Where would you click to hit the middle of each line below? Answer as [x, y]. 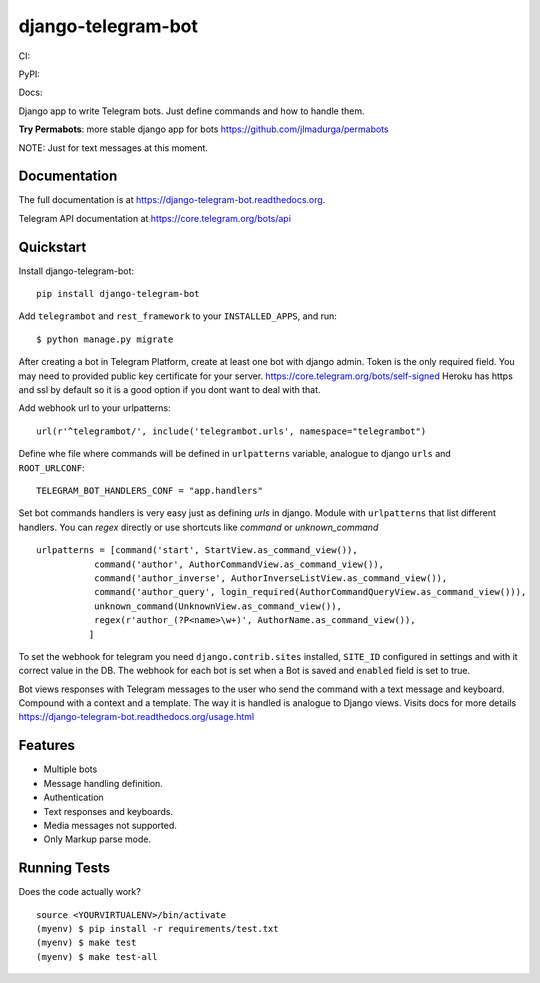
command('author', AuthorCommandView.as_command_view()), [239, 564]
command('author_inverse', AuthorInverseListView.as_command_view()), [270, 578]
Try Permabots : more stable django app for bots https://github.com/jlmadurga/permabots [203, 129]
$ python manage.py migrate [105, 339]
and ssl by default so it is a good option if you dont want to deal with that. [169, 390]
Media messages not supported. [110, 825]
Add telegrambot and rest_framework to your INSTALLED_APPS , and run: [177, 316]
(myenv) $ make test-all [97, 956]
